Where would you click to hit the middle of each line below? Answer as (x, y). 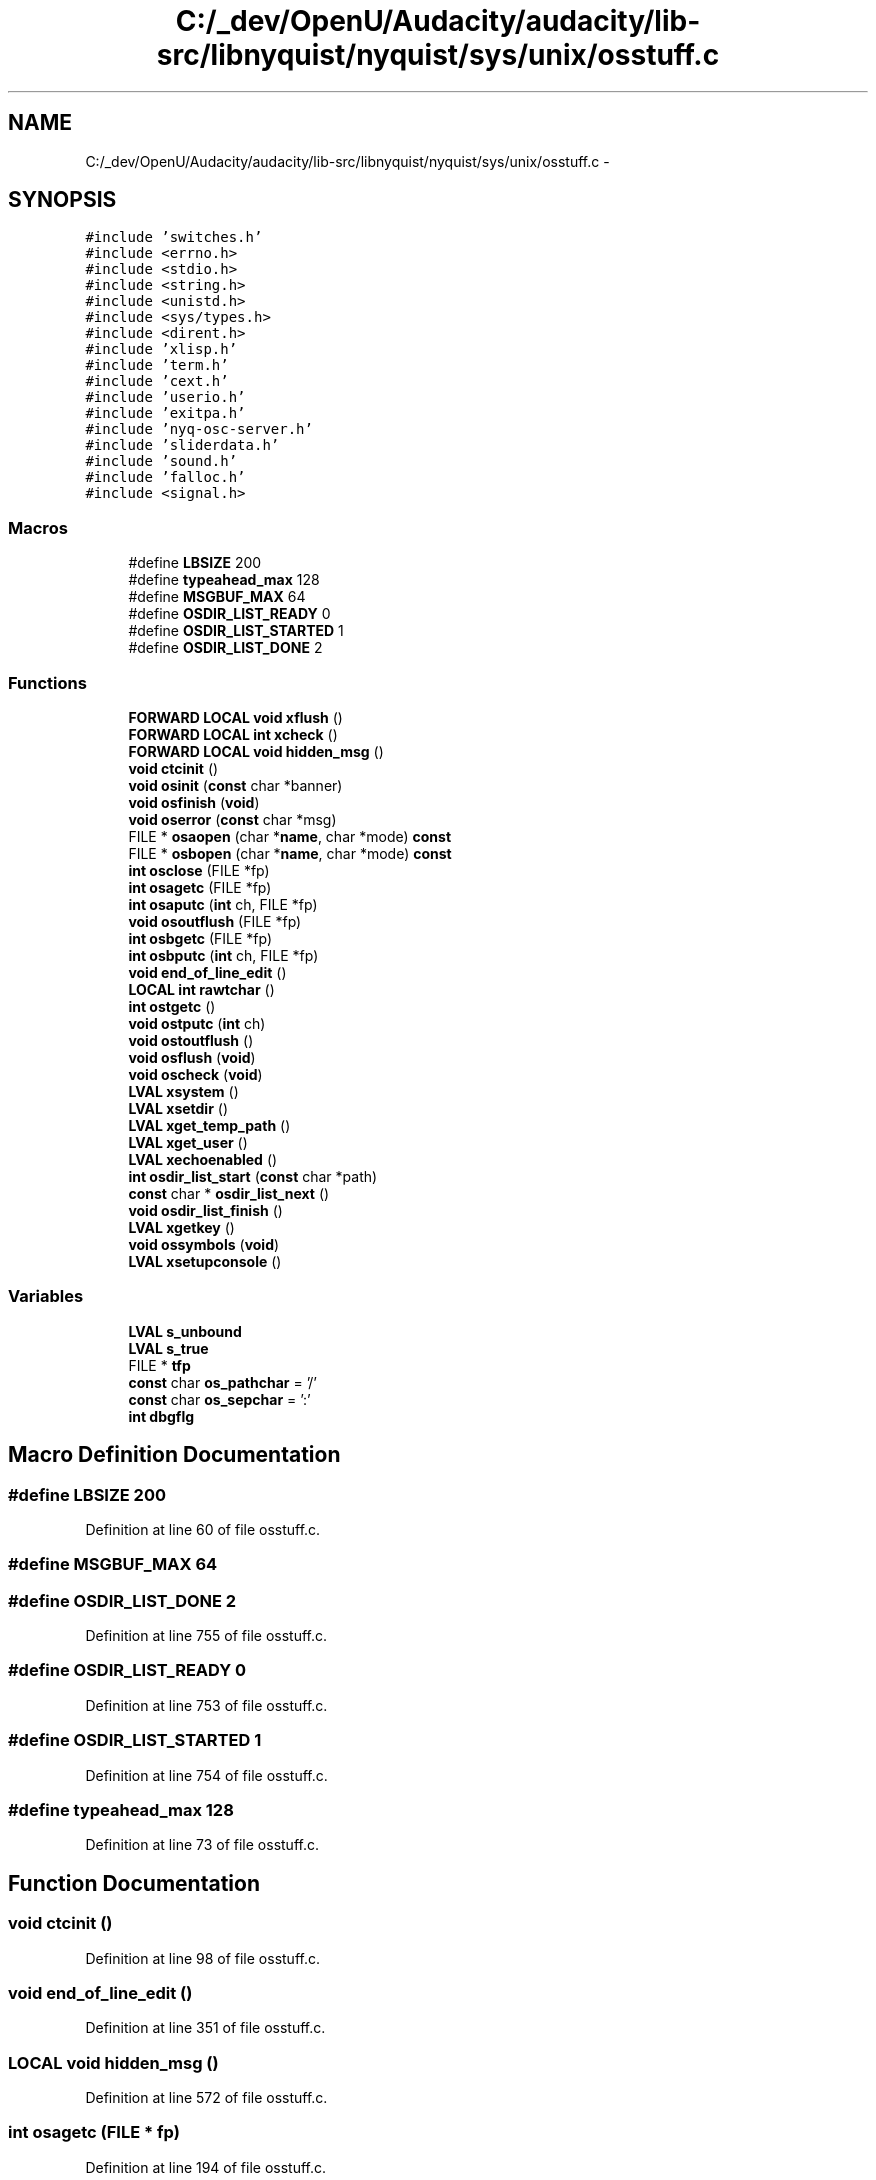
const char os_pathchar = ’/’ (223, 1382)
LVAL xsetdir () (178, 1108)
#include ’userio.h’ (165, 397)
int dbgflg (161, 1416)
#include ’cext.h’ (157, 381)
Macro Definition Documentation (174, 1455)
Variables (46, 1296)
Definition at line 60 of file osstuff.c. (203, 1529)
